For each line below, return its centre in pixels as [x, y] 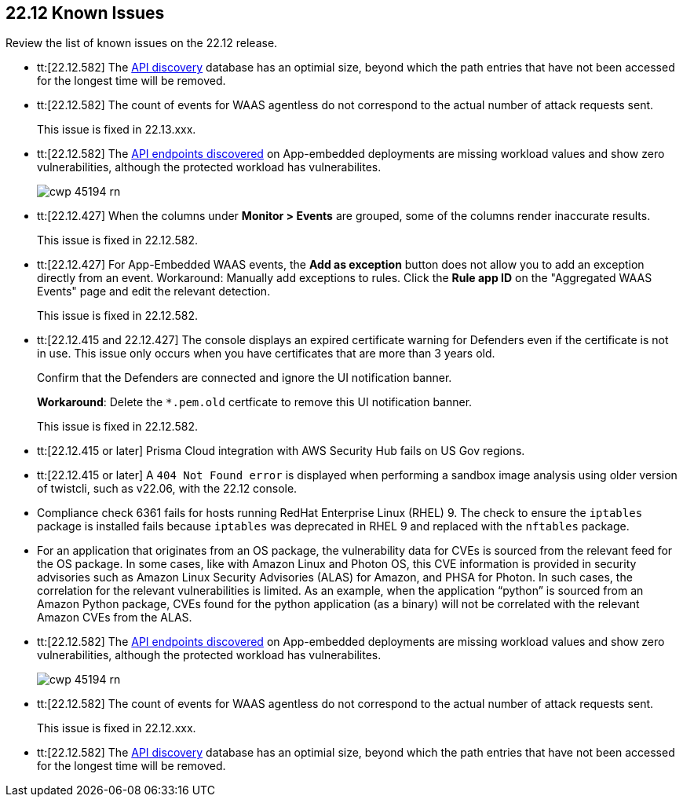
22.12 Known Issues [85, 13]
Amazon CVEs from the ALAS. [115, 618]
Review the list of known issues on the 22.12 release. [142, 43]
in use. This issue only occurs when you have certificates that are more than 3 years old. [266, 354]
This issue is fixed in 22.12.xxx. [117, 728]
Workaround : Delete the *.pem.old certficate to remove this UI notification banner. [255, 402]
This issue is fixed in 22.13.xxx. [117, 130]
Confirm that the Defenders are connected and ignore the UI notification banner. [245, 378]
